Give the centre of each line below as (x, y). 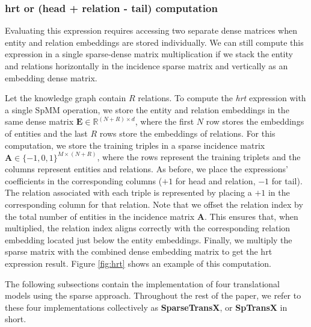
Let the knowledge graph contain (66, 98)
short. (16, 319)
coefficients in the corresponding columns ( (84, 180)
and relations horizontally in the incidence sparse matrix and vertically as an (146, 66)
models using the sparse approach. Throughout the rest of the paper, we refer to (153, 295)
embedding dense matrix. (51, 77)
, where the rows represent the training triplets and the (199, 157)
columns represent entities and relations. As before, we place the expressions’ (146, 169)
